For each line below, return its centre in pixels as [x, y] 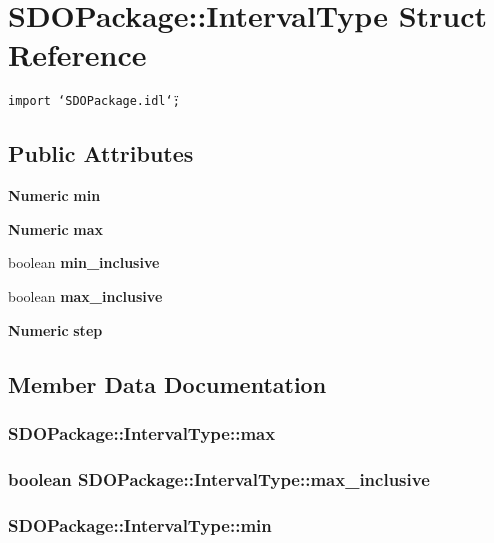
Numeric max [56, 228]
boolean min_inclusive [84, 262]
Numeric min [54, 195]
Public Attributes [101, 153]
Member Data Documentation [167, 383]
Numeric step [55, 329]
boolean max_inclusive [85, 295]
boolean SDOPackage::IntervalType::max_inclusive [219, 478]
